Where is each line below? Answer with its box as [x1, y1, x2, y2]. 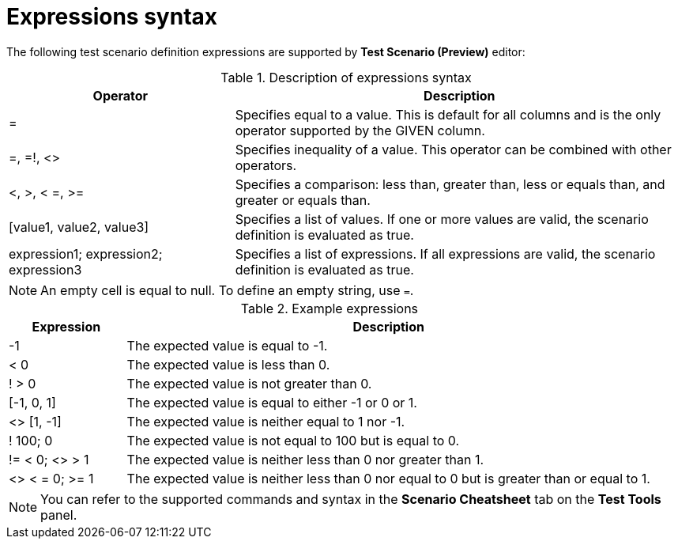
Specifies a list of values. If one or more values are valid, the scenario [235, 210, 649, 227]
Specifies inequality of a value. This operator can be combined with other [235, 141, 672, 157]
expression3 [9, 261, 82, 278]
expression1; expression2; [9, 245, 163, 262]
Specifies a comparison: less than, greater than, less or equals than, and [235, 176, 665, 192]
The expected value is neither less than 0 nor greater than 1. [126, 451, 484, 467]
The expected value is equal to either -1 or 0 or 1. [126, 394, 417, 411]
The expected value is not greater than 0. [126, 375, 372, 392]
